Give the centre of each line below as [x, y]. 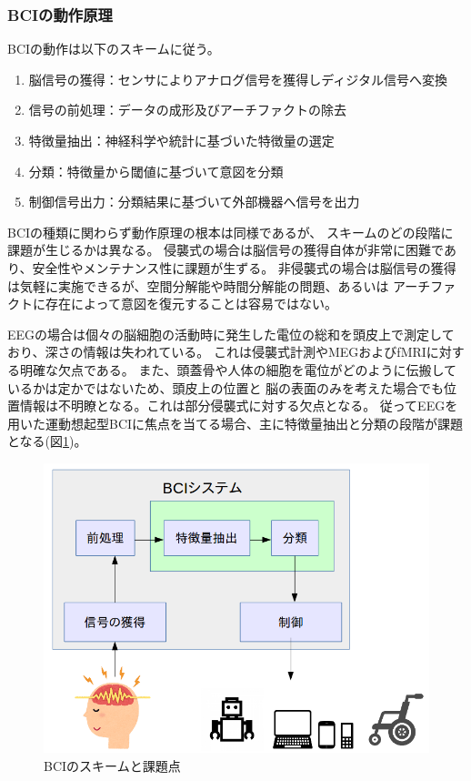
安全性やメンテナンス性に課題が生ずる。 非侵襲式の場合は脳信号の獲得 [244, 267]
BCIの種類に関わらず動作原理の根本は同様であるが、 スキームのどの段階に [230, 232]
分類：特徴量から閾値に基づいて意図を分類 [156, 171]
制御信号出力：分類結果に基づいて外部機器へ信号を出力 [194, 202]
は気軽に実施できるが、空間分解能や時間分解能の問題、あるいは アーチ [219, 285]
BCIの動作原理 [60, 14]
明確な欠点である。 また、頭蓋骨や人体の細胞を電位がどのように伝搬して [238, 369]
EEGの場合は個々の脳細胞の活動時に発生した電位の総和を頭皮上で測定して [231, 334]
